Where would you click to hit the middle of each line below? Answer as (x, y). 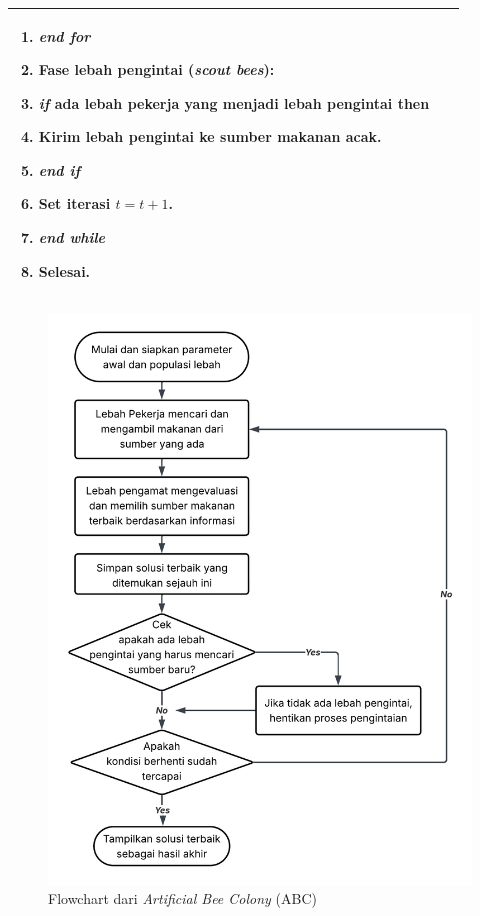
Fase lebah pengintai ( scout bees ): (156, 69)
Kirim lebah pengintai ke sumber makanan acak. (210, 136)
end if (59, 169)
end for (64, 35)
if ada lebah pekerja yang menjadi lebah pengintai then (234, 102)
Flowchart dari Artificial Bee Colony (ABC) (182, 898)
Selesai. (64, 270)
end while (72, 237)
